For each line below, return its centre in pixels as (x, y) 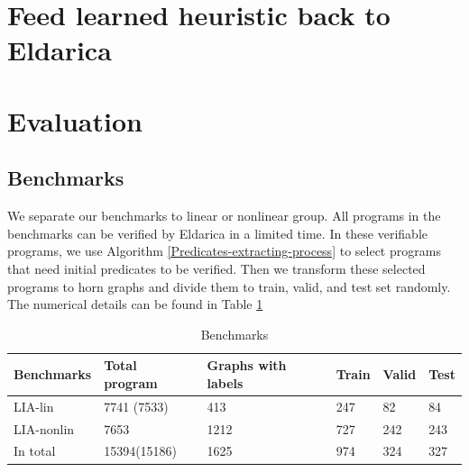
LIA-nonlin (44, 428)
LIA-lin (34, 406)
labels (225, 382)
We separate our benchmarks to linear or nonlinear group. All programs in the (224, 216)
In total (35, 451)
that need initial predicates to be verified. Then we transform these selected (216, 268)
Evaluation (75, 120)
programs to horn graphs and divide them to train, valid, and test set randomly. (229, 286)
